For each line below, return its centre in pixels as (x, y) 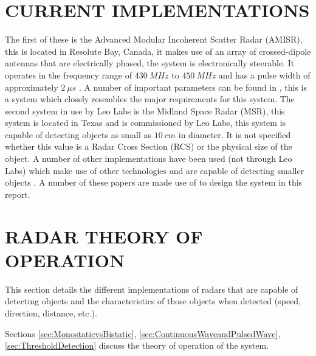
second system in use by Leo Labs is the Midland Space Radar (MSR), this (145, 110)
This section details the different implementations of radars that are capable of (152, 289)
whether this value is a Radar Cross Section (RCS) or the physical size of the (149, 146)
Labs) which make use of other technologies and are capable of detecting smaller (155, 170)
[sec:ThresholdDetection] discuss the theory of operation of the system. (137, 345)
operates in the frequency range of (69, 75)
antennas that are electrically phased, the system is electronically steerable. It (150, 63)
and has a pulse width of (264, 75)
